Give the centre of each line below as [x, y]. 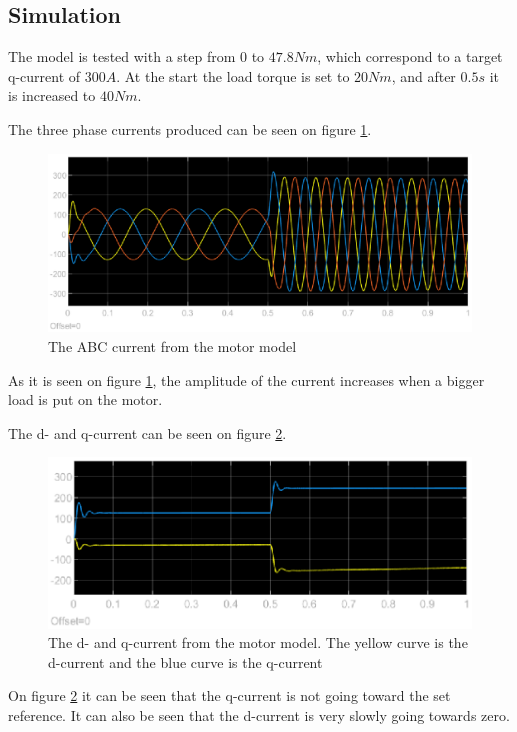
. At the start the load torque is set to [233, 75]
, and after [423, 75]
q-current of [44, 75]
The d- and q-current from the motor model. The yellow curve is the [258, 642]
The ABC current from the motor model [172, 346]
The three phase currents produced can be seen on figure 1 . [190, 128]
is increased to [52, 95]
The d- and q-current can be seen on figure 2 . [147, 432]
